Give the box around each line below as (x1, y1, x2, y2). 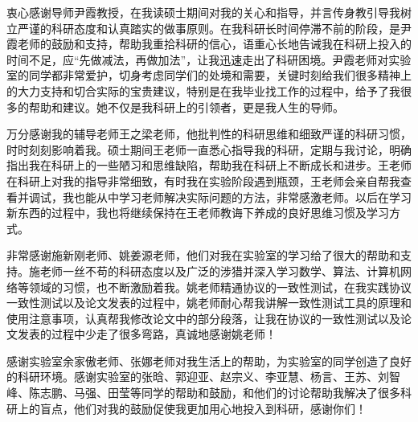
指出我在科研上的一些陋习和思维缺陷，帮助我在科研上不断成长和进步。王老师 (6, 157, 412, 174)
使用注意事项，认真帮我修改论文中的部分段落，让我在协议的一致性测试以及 (6, 309, 400, 326)
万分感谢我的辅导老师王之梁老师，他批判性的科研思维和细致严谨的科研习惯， (6, 125, 412, 142)
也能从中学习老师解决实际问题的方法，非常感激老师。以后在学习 (73, 188, 412, 205)
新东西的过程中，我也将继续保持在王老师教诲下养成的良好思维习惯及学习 (6, 204, 389, 221)
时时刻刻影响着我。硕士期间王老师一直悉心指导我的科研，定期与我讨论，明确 (6, 141, 412, 158)
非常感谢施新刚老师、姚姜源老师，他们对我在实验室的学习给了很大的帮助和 (6, 247, 400, 264)
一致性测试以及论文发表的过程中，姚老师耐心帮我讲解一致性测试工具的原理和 (6, 294, 412, 311)
